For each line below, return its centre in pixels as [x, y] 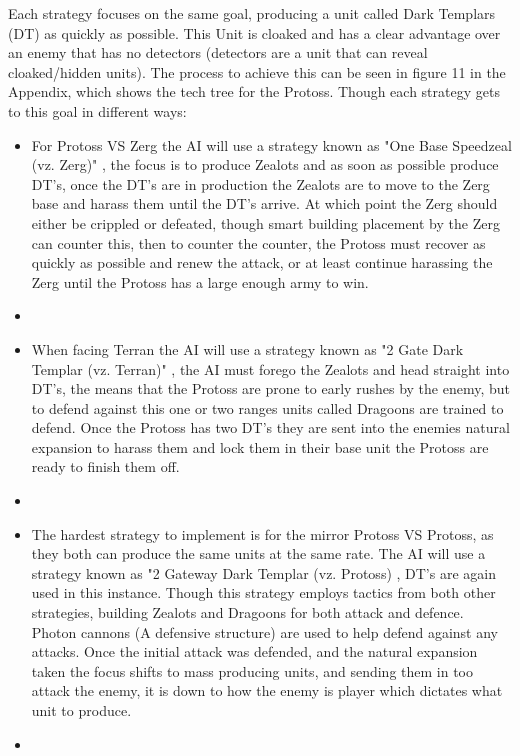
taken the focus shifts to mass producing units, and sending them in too [252, 670]
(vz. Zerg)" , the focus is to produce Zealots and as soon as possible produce [265, 164]
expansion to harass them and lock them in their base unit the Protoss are [260, 446]
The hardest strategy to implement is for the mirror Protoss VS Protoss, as [262, 533]
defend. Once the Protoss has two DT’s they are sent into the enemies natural [270, 427]
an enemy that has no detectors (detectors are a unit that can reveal [218, 52]
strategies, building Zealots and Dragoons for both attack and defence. [247, 612]
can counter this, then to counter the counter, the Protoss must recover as [258, 242]
